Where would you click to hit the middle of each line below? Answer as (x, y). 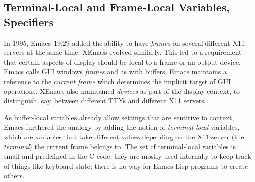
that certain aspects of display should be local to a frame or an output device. (122, 62)
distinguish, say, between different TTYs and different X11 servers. (105, 101)
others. (14, 175)
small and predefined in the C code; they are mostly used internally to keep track (127, 156)
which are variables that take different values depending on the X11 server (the (124, 136)
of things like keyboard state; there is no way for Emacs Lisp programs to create (126, 165)
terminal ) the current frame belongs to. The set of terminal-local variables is (120, 146)
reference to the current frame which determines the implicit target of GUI (118, 81)
